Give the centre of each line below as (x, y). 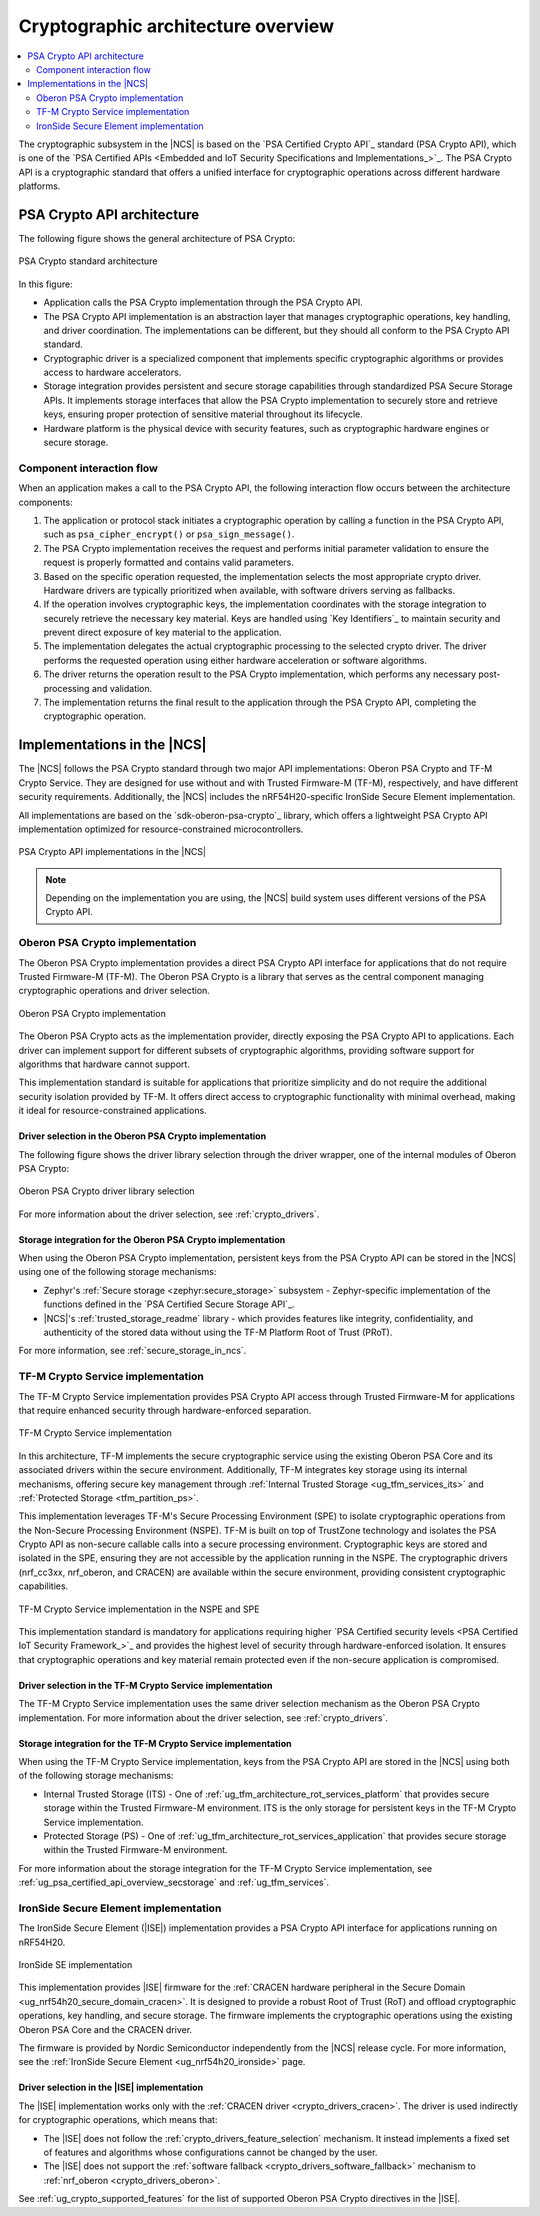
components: (46, 502)
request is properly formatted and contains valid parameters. (168, 562)
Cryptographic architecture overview (176, 26)
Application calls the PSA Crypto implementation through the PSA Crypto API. (203, 302)
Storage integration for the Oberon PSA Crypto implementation (152, 1239)
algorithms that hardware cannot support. (104, 1064)
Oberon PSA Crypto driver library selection (106, 1191)
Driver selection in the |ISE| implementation (111, 2087)
